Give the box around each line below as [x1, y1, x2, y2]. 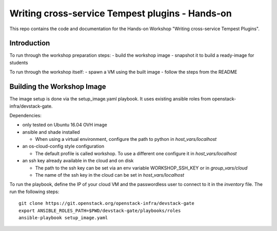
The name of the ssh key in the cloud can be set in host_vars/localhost [35, 172, 185, 178]
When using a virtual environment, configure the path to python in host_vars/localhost [35, 136, 217, 142]
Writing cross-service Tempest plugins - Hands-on [9, 8, 232, 19]
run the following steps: [9, 188, 60, 195]
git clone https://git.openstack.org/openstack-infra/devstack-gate [18, 200, 194, 206]
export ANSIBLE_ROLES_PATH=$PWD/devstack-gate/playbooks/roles [18, 207, 181, 214]
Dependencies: [9, 112, 42, 118]
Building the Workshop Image [9, 82, 106, 91]
